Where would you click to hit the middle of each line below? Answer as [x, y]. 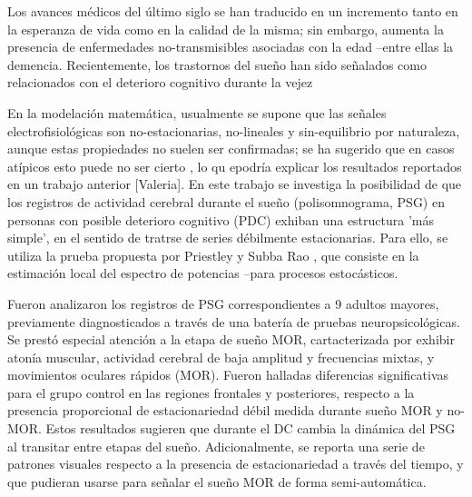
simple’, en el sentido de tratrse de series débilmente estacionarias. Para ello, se [228, 238]
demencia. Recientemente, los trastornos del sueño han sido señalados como [217, 64]
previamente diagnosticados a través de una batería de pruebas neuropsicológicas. [234, 321]
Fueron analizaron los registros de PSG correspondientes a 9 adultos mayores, [223, 303]
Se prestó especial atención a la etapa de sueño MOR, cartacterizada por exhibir [231, 339]
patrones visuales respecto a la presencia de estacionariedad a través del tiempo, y [236, 464]
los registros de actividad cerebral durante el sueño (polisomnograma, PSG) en [226, 201]
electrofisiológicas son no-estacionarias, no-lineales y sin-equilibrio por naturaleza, [234, 130]
